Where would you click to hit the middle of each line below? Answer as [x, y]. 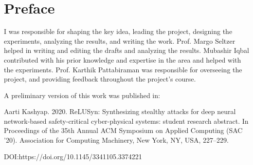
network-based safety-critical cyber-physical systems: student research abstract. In [126, 121]
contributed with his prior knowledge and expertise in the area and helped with [123, 59]
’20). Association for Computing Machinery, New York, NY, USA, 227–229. [116, 140]
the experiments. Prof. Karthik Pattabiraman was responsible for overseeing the [123, 69]
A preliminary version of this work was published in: [82, 95]
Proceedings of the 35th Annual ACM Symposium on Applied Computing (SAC [123, 130]
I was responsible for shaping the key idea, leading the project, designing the [118, 31]
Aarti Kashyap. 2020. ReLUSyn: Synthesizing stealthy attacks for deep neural [120, 111]
